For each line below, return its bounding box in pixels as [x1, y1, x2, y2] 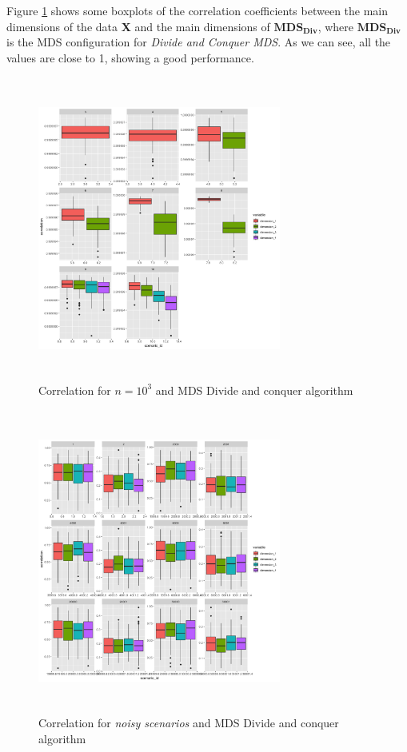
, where [317, 18, 353, 34]
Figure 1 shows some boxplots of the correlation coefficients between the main [6, 2, 389, 18]
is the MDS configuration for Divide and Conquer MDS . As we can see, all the [6, 34, 391, 50]
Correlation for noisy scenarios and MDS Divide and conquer [38, 714, 339, 731]
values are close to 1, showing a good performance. [6, 49, 254, 66]
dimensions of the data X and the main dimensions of [6, 18, 270, 34]
